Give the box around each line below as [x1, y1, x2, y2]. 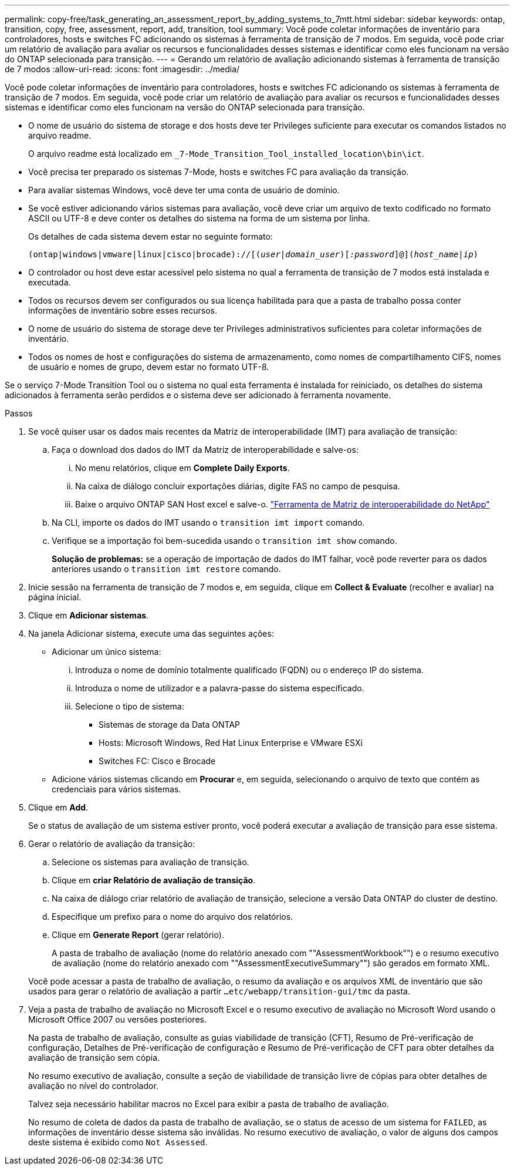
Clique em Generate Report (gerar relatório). [52, 930, 224, 940]
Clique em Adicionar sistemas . [28, 610, 149, 620]
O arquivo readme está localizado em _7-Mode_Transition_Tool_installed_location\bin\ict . [28, 149, 424, 159]
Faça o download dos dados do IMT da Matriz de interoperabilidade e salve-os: [52, 445, 359, 455]
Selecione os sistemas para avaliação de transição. [52, 857, 249, 867]
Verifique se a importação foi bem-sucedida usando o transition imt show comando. [52, 536, 397, 546]
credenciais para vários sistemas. [52, 784, 181, 794]
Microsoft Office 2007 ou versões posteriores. [28, 1014, 207, 1024]
